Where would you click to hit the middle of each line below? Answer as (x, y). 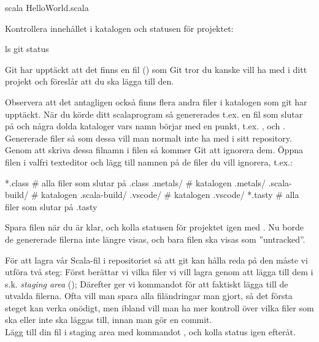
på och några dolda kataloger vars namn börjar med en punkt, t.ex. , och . (145, 126)
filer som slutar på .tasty (51, 206)
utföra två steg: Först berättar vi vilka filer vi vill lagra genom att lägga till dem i (159, 272)
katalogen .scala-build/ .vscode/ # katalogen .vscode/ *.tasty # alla (170, 195)
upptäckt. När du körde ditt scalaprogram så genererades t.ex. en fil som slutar (154, 114)
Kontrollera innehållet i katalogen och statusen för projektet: (119, 28)
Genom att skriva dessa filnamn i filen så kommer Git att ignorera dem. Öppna (154, 150)
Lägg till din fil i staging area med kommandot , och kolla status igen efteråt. (150, 332)
